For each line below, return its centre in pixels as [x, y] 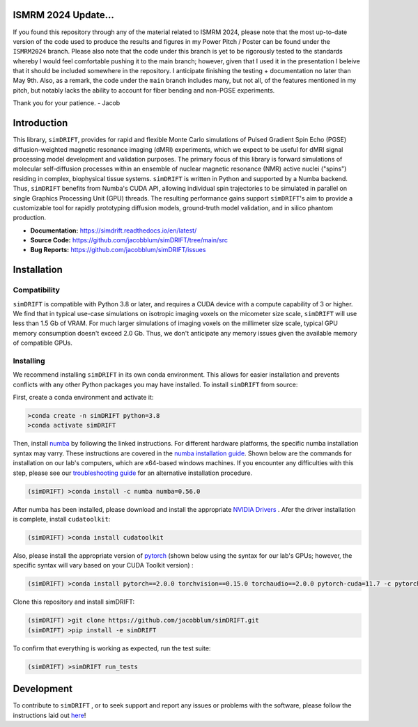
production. [30, 218]
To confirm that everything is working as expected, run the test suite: [112, 648]
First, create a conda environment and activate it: [83, 398]
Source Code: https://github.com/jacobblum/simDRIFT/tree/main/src [129, 240]
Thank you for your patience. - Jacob [67, 103]
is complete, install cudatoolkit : [62, 519]
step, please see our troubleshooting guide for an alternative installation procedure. [133, 473]
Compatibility [37, 290]
